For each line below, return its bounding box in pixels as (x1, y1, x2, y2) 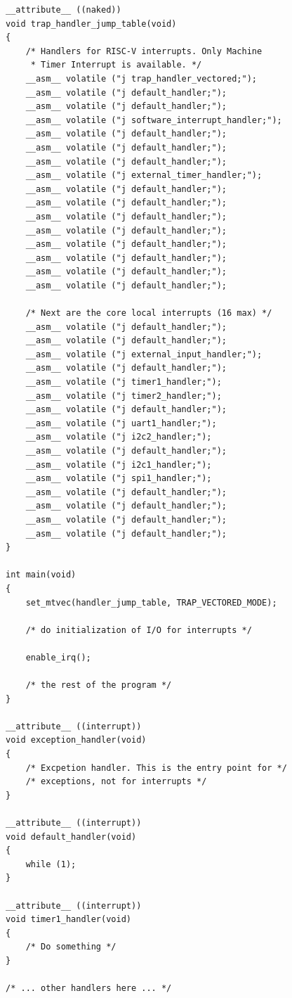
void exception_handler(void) (6, 735, 147, 746)
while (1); (25, 859, 77, 869)
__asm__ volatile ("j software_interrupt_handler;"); (25, 115, 282, 125)
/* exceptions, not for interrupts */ (25, 776, 207, 787)
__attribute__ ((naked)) (6, 5, 121, 15)
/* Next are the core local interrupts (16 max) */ (25, 308, 272, 319)
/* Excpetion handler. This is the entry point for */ (25, 762, 287, 773)
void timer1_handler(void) (6, 914, 131, 925)
